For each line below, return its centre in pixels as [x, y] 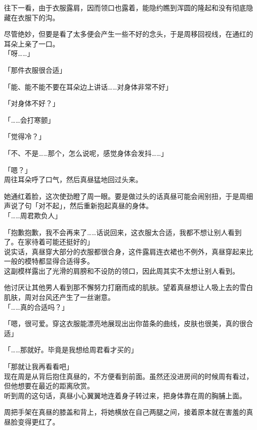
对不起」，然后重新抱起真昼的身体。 [95, 206]
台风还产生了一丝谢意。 [76, 297]
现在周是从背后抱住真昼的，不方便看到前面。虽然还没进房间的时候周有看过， [128, 376]
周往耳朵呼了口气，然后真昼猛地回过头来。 [73, 179]
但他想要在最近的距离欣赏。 [49, 386]
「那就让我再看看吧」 [39, 366]
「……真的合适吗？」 [36, 307]
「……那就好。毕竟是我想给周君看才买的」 [71, 350]
